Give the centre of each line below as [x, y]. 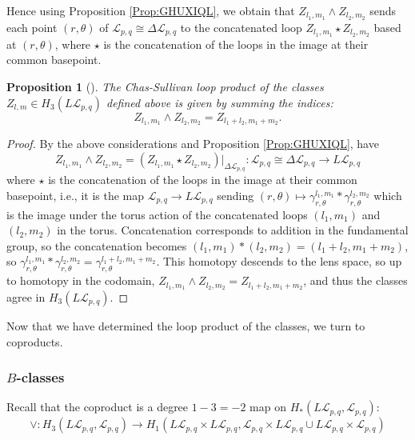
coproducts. [35, 341]
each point [32, 27]
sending [235, 195]
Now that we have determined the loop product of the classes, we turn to [186, 325]
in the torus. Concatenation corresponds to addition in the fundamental [233, 230]
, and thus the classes [355, 280]
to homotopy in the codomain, [81, 280]
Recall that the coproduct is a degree [98, 407]
